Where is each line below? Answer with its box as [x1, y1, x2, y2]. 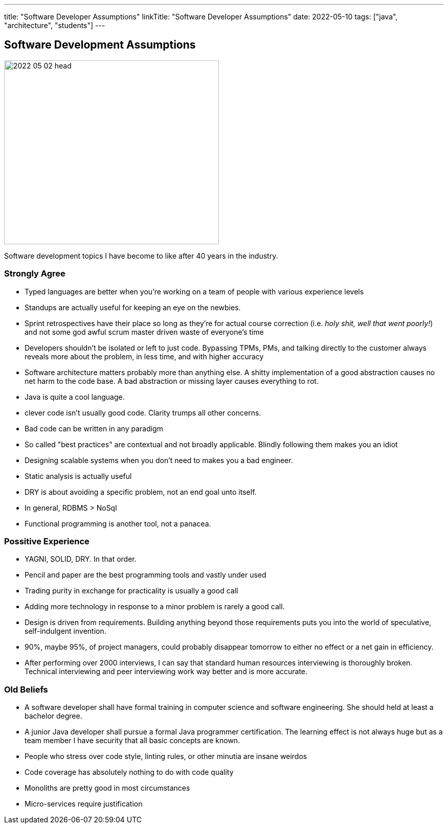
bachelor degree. [25, 711, 82, 721]
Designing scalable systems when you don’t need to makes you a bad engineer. [25, 455, 293, 465]
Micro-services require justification [25, 799, 143, 809]
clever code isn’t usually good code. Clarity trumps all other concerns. [25, 408, 261, 417]
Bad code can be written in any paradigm [25, 424, 163, 433]
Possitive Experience [4, 536, 89, 546]
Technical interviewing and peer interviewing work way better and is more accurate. [25, 667, 308, 676]
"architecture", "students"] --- [4, 21, 105, 30]
